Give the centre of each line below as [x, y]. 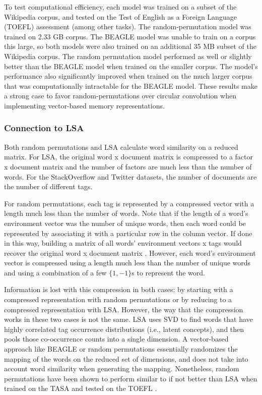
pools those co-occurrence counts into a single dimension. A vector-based [116, 339]
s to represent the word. [168, 272]
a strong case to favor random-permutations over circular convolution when [120, 96]
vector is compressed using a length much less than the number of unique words [127, 263]
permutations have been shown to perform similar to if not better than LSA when [131, 378]
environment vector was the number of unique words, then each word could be [125, 223]
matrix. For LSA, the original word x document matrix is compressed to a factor [129, 157]
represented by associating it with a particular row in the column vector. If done [128, 233]
